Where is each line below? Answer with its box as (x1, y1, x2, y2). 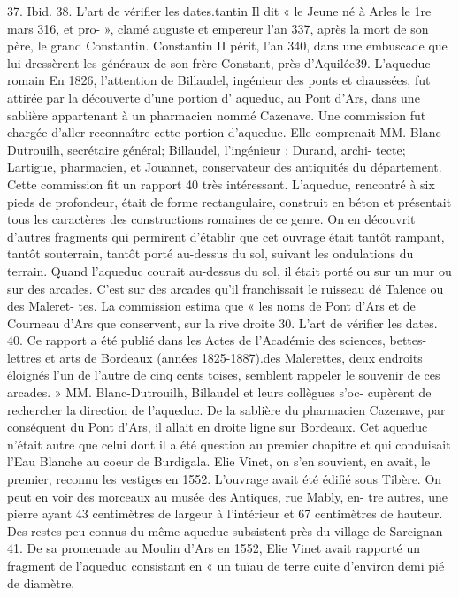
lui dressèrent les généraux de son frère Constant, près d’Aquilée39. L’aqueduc (7, 53, 431, 72)
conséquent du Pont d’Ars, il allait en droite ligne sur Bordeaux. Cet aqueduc (7, 418, 428, 436)
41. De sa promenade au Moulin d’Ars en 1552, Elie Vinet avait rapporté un (7, 539, 420, 557)
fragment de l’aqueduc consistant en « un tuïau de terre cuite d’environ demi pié (7, 556, 445, 574)
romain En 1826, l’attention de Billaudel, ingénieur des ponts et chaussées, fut (7, 71, 431, 89)
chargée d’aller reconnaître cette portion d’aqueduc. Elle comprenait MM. (7, 123, 407, 142)
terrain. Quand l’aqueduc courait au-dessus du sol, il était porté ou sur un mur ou (7, 261, 452, 280)
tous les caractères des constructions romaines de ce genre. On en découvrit (7, 210, 416, 228)
